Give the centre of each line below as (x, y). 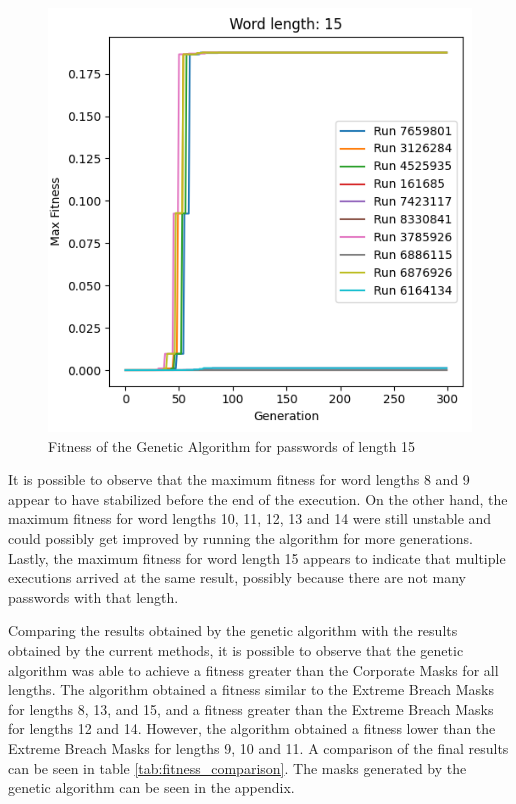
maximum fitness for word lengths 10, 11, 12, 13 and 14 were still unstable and (250, 518)
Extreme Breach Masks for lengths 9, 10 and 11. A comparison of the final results (258, 747)
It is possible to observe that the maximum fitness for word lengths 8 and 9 (239, 479)
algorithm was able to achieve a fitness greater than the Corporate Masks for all (253, 669)
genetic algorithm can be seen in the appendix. (151, 787)
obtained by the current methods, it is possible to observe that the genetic (236, 649)
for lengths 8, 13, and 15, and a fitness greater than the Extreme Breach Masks (251, 708)
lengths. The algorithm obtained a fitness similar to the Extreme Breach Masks (251, 689)
